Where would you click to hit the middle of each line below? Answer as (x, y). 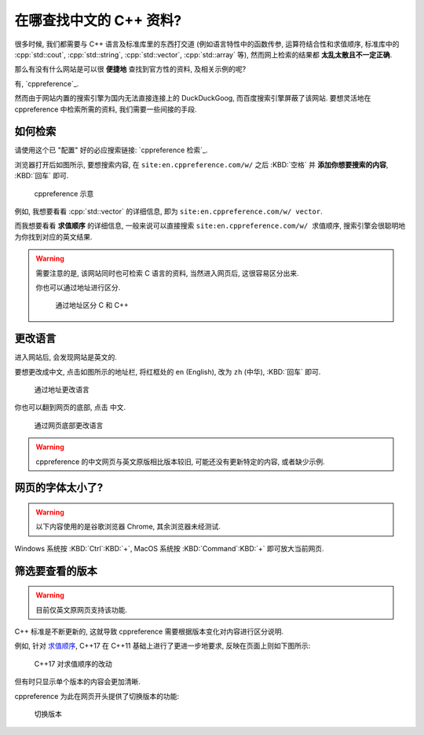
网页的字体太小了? (59, 488)
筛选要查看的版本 (56, 570)
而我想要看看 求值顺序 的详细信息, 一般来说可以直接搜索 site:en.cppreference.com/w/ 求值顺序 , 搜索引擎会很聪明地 (210, 226)
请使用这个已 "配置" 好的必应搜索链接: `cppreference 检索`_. (111, 150)
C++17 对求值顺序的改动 (73, 664)
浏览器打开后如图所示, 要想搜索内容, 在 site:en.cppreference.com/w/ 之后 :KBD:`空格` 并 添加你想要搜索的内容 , (201, 164)
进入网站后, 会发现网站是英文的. (66, 357)
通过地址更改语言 (62, 389)
